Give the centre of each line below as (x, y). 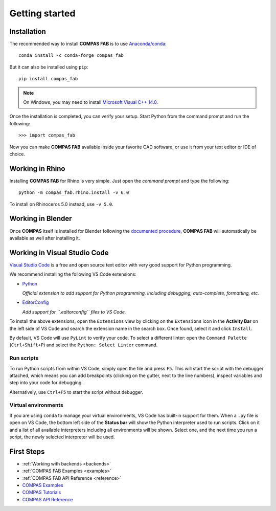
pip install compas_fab (48, 79)
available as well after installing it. (45, 238)
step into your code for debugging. (46, 383)
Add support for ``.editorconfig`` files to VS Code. (74, 312)
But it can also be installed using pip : (49, 67)
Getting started (42, 13)
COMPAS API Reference (48, 499)
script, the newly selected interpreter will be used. (62, 437)
